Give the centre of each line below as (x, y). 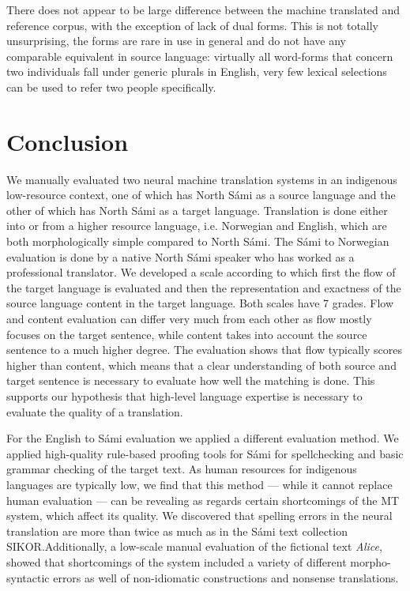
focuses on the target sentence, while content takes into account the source (187, 334)
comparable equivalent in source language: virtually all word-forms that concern (200, 56)
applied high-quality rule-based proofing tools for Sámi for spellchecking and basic (205, 453)
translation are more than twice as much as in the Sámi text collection (177, 531)
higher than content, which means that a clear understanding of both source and (201, 365)
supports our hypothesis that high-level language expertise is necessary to (184, 396)
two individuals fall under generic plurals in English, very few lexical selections (197, 72)
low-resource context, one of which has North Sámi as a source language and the (201, 195)
